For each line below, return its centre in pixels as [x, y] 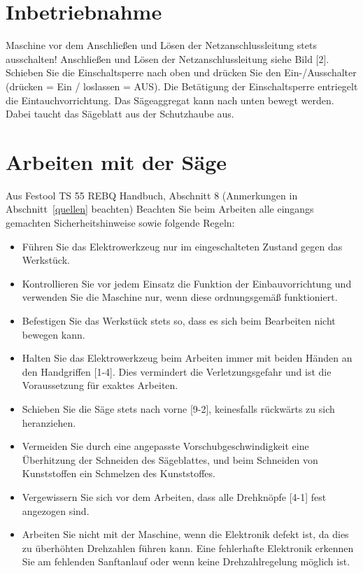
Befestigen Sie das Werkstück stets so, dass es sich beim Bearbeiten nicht [179, 320]
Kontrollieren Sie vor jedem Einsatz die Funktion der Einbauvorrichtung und [187, 283]
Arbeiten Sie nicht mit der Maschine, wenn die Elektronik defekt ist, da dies [185, 534]
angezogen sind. [56, 510]
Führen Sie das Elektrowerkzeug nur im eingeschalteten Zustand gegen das [182, 246]
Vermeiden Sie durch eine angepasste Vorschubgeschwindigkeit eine [165, 446]
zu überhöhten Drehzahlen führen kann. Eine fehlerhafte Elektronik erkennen [188, 547]
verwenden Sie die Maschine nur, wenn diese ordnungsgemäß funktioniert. [180, 297]
